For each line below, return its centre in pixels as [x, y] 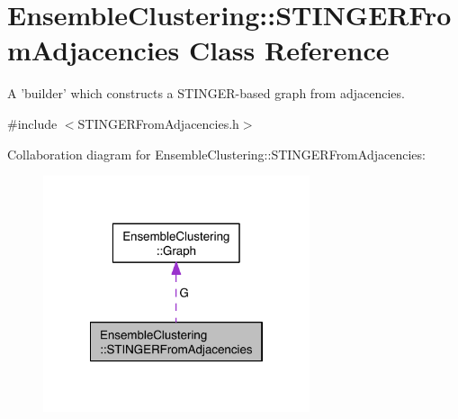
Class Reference [289, 50]
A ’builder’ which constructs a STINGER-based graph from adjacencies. [206, 93]
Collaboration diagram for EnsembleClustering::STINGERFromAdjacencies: [216, 154]
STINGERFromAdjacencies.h [158, 123]
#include [32, 123]
